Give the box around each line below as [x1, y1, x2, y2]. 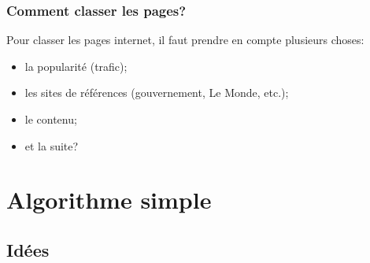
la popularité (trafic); [24, 57, 128, 74]
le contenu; [24, 111, 77, 127]
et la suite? [24, 137, 79, 154]
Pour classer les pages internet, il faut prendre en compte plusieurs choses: [6, 31, 364, 48]
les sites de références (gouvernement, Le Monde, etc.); [24, 84, 289, 101]
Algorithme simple [6, 183, 212, 216]
